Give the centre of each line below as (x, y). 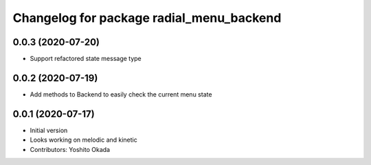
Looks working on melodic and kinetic (83, 140)
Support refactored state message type (86, 59)
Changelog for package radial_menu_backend (147, 18)
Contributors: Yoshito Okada (70, 149)
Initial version (49, 130)
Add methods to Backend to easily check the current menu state (121, 94)
